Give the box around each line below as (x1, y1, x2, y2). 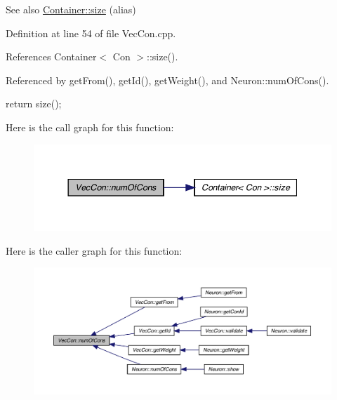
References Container (6, 49, 97, 64)
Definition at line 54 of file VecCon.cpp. (6, 25, 176, 40)
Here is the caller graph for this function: (6, 243, 183, 258)
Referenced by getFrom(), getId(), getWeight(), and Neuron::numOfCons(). (6, 72, 329, 87)
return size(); (6, 96, 62, 111)
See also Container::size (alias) (6, 2, 136, 16)
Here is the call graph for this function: (6, 119, 174, 134)
